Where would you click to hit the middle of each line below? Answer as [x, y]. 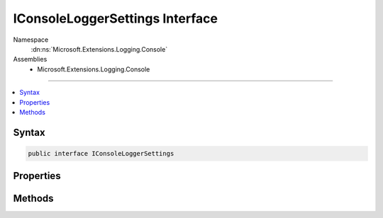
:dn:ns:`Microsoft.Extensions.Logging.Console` [99, 49]
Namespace [31, 40]
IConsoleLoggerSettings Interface [115, 18]
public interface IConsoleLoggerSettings [101, 153]
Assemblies [30, 59]
